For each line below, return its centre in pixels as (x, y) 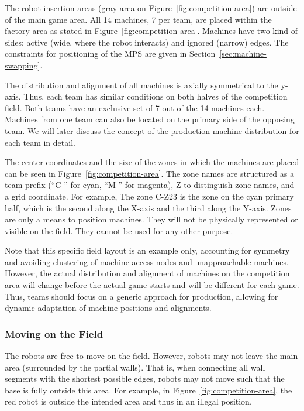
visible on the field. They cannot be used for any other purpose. (119, 230)
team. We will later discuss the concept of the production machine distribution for (152, 130)
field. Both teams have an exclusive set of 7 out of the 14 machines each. (135, 107)
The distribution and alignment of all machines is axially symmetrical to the (141, 85)
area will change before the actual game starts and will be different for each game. (152, 285)
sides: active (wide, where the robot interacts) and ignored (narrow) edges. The (147, 42)
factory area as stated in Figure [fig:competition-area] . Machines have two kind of (151, 31)
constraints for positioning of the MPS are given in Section (110, 54)
